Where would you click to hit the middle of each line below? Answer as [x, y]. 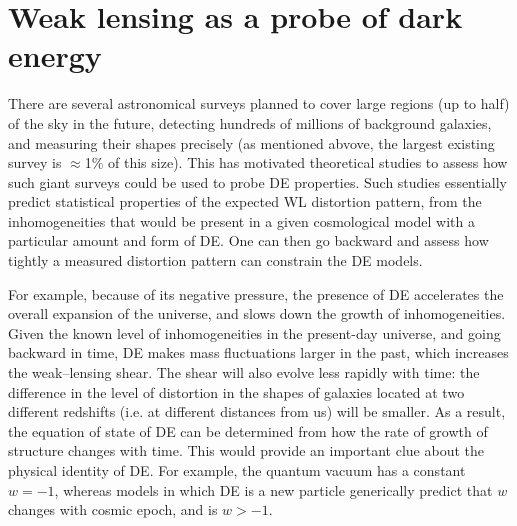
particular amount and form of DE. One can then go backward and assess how [248, 240]
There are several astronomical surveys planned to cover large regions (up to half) [259, 103]
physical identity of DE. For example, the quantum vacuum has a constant [237, 470]
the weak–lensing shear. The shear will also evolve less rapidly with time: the [244, 372]
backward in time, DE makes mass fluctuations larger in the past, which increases [258, 352]
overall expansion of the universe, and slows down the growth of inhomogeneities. [257, 313]
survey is [35, 162]
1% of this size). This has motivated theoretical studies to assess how [296, 162]
